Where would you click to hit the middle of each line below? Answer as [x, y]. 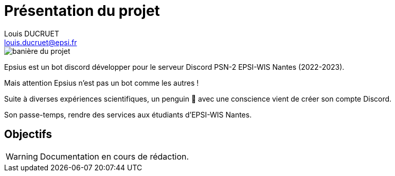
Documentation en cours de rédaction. [114, 156]
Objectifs [28, 134]
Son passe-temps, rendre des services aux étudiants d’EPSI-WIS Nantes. [128, 114]
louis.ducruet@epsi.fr [41, 42]
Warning [22, 156]
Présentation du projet [82, 11]
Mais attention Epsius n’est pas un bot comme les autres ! [102, 83]
